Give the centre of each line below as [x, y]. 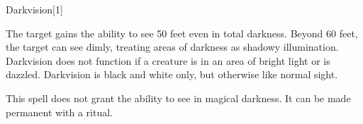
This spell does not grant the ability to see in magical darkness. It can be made [178, 98]
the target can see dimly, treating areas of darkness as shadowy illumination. [172, 47]
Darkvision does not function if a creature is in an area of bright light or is [168, 60]
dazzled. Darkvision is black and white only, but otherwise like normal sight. [172, 74]
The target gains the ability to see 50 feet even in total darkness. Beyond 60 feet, [182, 33]
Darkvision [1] [34, 9]
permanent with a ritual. [59, 112]
